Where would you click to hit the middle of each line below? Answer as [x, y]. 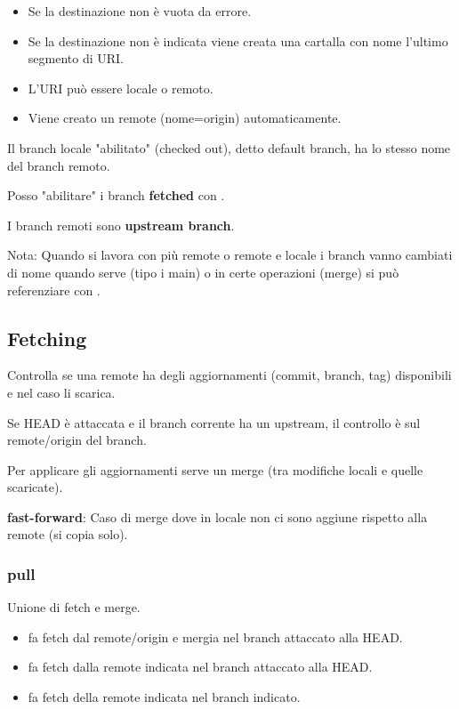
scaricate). [35, 487]
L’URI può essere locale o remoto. [121, 88]
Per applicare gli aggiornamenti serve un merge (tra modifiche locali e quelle [215, 469]
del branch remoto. [59, 165]
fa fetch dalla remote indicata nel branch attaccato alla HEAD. [200, 667]
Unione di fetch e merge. [74, 607]
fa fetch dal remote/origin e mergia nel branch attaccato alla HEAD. [215, 636]
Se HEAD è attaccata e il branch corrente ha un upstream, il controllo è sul [214, 422]
